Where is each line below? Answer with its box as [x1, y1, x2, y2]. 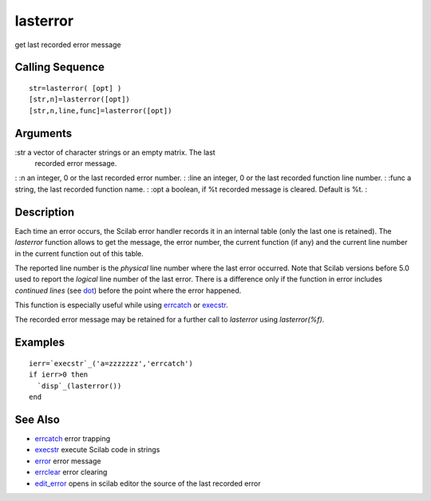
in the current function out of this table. [14, 248, 144, 258]
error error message [34, 456, 101, 466]
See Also [14, 412, 60, 426]
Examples [14, 336, 65, 349]
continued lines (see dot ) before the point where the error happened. [14, 286, 242, 295]
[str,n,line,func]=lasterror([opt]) [29, 106, 172, 115]
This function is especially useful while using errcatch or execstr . [14, 300, 229, 310]
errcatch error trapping [34, 433, 111, 443]
